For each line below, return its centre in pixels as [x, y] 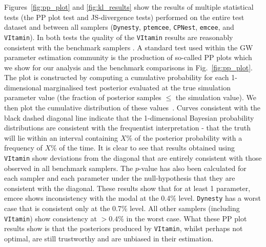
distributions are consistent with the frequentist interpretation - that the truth [127, 128]
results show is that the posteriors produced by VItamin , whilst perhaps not [124, 228]
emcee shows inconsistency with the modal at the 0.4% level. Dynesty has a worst [132, 198]
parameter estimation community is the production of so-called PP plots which [128, 57]
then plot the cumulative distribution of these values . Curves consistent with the [132, 108]
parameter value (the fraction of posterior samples [83, 97]
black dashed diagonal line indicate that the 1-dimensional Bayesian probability [129, 117]
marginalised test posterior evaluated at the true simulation [137, 87]
